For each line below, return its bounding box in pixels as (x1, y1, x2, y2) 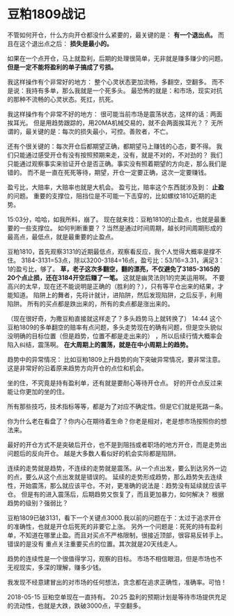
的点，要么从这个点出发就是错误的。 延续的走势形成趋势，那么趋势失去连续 (7, 473, 223, 481)
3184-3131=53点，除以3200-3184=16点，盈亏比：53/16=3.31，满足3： (20, 255, 225, 264)
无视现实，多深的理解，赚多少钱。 (7, 563, 105, 571)
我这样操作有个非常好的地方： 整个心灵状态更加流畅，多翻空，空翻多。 (7, 77, 210, 86)
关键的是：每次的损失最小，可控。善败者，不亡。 (31, 127, 172, 136)
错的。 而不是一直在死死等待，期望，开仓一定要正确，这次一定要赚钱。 (7, 168, 210, 176)
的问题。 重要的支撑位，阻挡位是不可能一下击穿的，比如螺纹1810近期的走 (7, 191, 217, 200)
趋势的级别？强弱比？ (7, 498, 68, 507)
